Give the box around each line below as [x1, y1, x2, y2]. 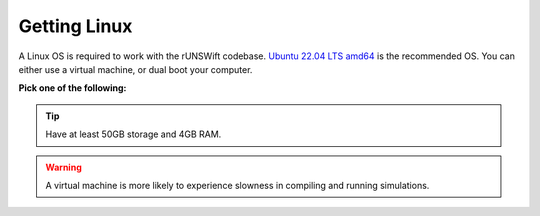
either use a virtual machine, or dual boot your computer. [18, 63, 253, 75]
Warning [45, 161, 82, 173]
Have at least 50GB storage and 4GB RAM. [45, 128, 222, 140]
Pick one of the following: [18, 82, 127, 94]
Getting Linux [18, 15, 133, 37]
